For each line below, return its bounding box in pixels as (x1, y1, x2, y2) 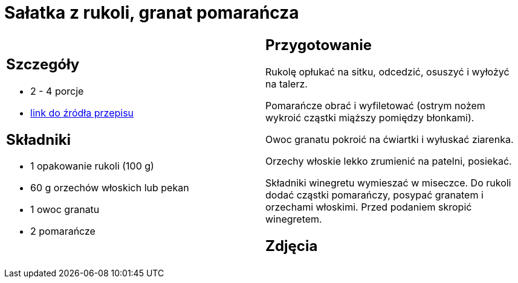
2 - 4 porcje (30, 84, 84, 97)
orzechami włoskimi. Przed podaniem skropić (265, 200, 472, 213)
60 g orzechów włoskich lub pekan (30, 182, 189, 194)
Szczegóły (6, 55, 80, 73)
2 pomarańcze (30, 225, 96, 238)
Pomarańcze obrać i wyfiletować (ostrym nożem (265, 99, 485, 112)
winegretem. (265, 212, 322, 225)
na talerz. (265, 77, 308, 90)
